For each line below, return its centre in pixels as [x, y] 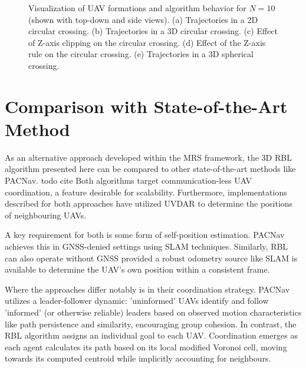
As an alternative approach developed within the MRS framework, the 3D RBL [148, 157]
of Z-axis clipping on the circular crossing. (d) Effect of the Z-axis [147, 42]
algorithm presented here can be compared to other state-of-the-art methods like [150, 169]
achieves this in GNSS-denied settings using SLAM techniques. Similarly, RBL [147, 246]
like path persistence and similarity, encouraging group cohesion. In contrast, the [151, 324]
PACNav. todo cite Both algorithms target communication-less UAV [129, 180]
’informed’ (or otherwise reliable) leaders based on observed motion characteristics [153, 312]
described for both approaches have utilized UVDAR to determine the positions [149, 203]
